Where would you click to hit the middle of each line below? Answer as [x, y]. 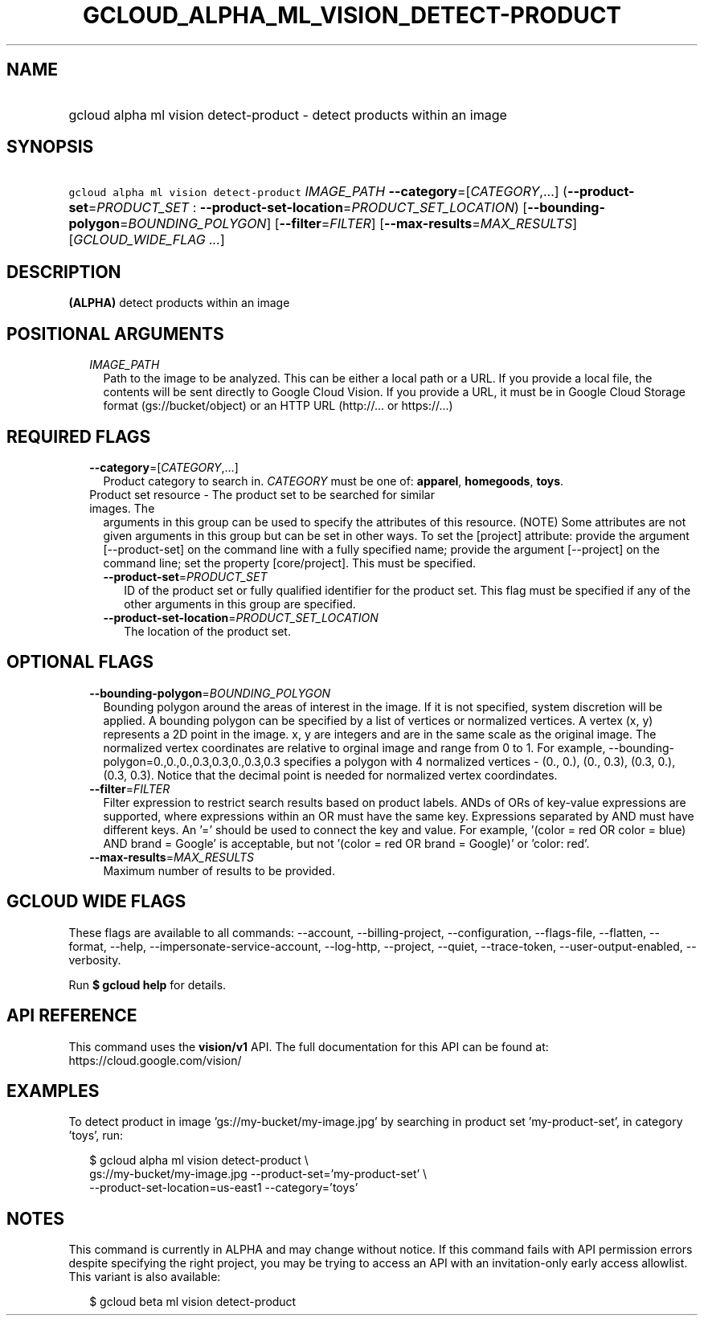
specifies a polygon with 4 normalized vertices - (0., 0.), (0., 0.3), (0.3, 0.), [479, 761]
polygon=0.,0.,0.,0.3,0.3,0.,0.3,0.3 [192, 761]
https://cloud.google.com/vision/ [155, 1060]
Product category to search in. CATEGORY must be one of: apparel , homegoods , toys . [334, 481]
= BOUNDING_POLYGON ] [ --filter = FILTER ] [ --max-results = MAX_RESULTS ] [348, 224]
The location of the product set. [207, 631]
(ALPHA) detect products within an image [179, 303]
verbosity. [95, 960]
